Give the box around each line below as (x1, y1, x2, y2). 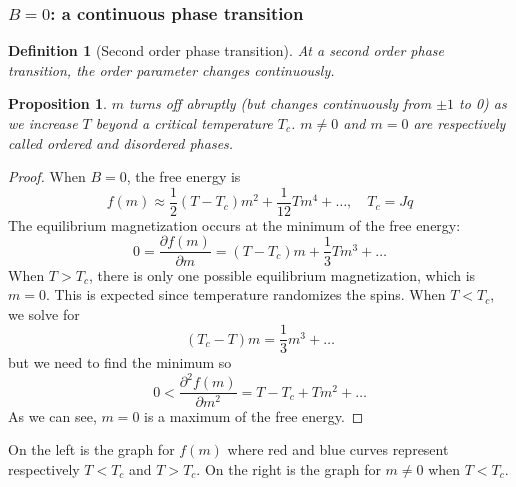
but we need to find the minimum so (8, 352, 232, 373)
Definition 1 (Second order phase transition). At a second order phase (8, 40, 444, 61)
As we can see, (8, 405, 97, 426)
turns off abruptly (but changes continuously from (128, 93, 432, 114)
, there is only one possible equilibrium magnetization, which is (88, 264, 476, 285)
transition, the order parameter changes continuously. (8, 59, 335, 80)
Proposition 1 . (8, 93, 107, 114)
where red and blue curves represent (227, 439, 449, 460)
